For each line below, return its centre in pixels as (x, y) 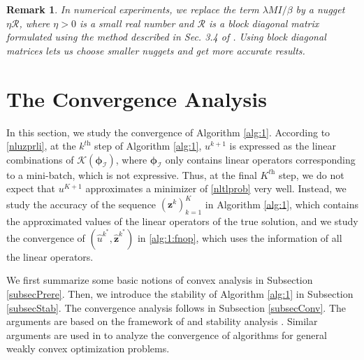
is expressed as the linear (283, 146)
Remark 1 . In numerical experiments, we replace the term (133, 9)
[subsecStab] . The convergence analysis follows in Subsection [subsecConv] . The (176, 307)
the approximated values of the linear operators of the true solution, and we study (182, 221)
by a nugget (320, 9)
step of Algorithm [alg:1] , (148, 146)
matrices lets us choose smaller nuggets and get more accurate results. (156, 50)
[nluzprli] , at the (41, 146)
